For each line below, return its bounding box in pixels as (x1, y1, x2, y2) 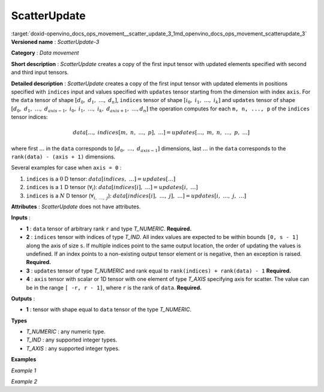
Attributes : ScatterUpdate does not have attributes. (11, 203, 141, 210)
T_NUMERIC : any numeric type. (26, 328, 106, 336)
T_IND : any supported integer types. (26, 336, 118, 343)
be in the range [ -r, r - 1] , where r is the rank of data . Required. (26, 284, 202, 291)
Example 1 (11, 367, 37, 374)
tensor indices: (11, 113, 48, 121)
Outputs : (11, 295, 35, 302)
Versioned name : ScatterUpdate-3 (11, 38, 100, 45)
